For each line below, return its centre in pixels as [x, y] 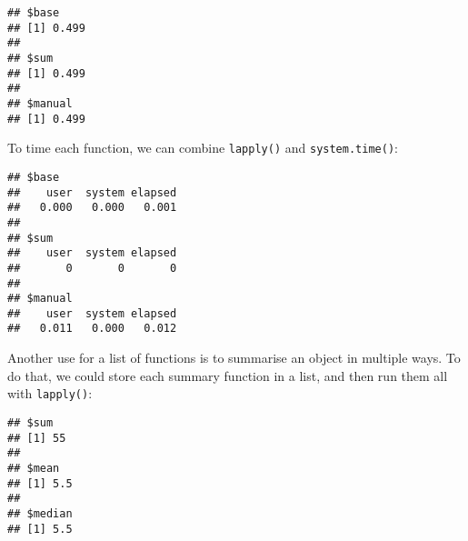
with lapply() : [50, 393]
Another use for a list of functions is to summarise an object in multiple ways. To [234, 358]
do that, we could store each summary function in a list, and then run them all [228, 375]
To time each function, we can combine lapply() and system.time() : [203, 148]
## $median [40, 513]
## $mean [34, 468]
